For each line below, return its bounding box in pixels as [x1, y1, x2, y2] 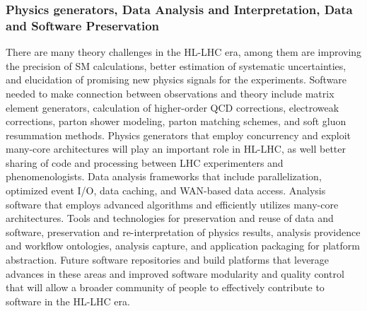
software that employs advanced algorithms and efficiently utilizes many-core [6, 196, 339, 211]
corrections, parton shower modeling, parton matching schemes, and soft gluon [6, 114, 346, 129]
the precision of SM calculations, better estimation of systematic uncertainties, [6, 58, 346, 73]
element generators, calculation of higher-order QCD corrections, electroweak [6, 100, 339, 115]
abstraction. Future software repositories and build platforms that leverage [6, 252, 330, 267]
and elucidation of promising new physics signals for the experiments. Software [6, 72, 347, 87]
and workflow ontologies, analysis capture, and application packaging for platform [6, 238, 360, 253]
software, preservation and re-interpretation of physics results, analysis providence [6, 224, 361, 239]
